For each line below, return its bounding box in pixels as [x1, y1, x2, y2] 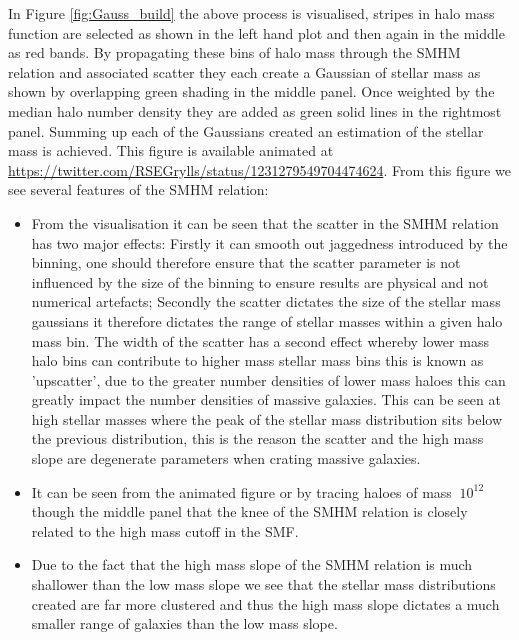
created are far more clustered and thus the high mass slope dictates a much [31, 593, 500, 614]
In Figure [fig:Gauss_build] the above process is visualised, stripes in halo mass [8, 3, 495, 23]
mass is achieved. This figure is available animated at [8, 140, 334, 161]
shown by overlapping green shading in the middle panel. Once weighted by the [8, 81, 495, 102]
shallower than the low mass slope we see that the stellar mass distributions [31, 574, 496, 595]
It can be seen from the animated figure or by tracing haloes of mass [31, 481, 452, 502]
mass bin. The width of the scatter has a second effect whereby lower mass [31, 330, 489, 351]
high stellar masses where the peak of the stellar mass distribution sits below [31, 408, 503, 429]
